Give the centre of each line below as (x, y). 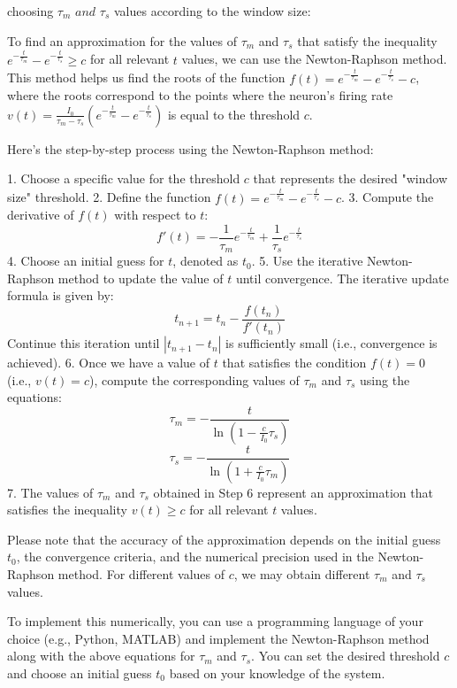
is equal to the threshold (234, 114)
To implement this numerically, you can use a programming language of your (215, 621)
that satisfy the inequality (367, 40)
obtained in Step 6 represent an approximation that (293, 492)
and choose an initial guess (80, 673)
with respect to (155, 215)
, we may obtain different (302, 574)
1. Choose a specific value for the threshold (124, 178)
